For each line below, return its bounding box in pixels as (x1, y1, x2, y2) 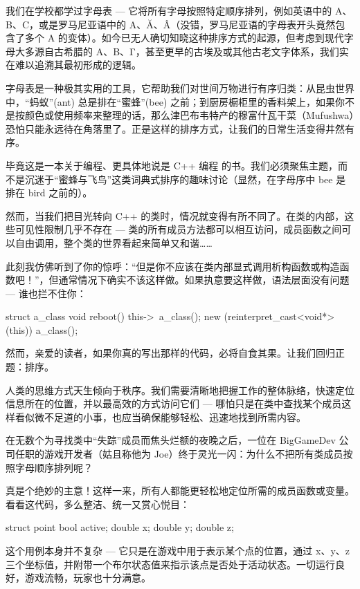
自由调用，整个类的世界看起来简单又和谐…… (15, 235, 213, 250)
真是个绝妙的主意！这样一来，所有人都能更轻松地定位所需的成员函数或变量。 (6, 483, 354, 498)
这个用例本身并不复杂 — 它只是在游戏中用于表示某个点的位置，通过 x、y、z (6, 543, 350, 557)
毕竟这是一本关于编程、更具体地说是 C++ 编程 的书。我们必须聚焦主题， (6, 158, 338, 172)
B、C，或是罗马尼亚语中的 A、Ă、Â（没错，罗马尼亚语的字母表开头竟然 (6, 17, 336, 31)
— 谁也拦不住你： (6, 286, 87, 300)
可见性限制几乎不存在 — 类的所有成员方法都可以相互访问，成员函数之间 (15, 222, 342, 236)
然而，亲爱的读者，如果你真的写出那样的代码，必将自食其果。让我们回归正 (6, 346, 345, 360)
